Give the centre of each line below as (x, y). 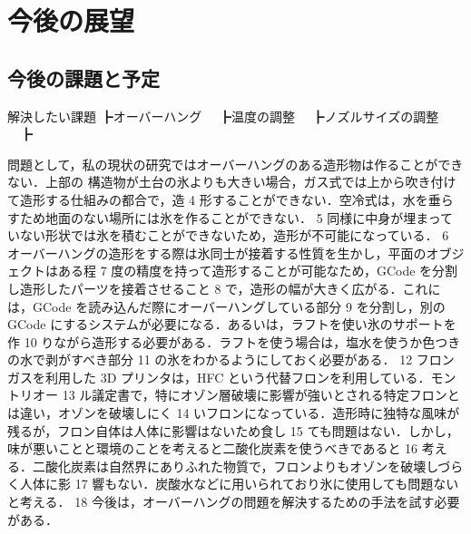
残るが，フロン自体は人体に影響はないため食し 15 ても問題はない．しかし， (233, 430)
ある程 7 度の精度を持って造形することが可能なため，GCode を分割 (258, 271)
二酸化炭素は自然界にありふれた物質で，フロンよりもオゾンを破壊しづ (241, 466)
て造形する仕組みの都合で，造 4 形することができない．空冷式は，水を (218, 199)
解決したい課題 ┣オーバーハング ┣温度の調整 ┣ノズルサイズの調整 (223, 116)
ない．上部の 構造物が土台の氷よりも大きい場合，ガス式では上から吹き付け (232, 182)
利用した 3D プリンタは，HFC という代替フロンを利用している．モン (250, 377)
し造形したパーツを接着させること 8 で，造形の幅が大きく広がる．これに (224, 288)
